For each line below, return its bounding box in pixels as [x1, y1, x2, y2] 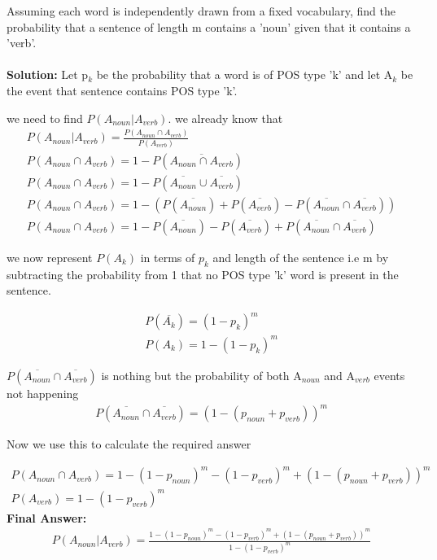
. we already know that [168, 109, 283, 126]
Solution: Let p [7, 66, 89, 83]
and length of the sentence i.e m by [212, 248, 389, 265]
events [374, 366, 405, 383]
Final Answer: [7, 509, 87, 526]
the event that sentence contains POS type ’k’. [7, 81, 238, 98]
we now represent [7, 248, 93, 265]
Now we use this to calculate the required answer [7, 435, 251, 453]
